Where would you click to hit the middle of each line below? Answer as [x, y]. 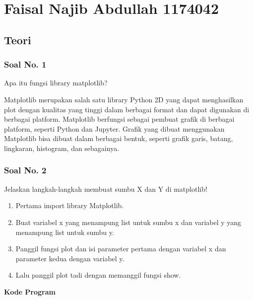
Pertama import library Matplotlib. [70, 205]
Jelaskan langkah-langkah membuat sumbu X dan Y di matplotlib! [106, 188]
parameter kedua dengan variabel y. [70, 258]
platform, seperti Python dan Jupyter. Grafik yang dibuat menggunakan [114, 128]
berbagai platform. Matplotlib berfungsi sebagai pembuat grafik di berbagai [119, 119]
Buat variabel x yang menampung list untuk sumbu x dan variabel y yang [128, 222]
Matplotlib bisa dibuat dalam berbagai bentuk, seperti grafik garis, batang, [119, 138]
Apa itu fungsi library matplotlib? [56, 83]
